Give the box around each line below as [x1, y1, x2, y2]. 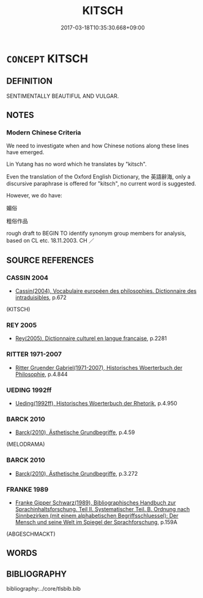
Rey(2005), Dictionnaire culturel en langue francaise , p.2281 [15, 334, 167, 342]
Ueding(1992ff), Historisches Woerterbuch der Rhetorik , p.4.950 [15, 400, 177, 407]
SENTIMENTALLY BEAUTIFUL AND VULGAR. [6, 92, 119, 100]
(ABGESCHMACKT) [6, 530, 56, 537]
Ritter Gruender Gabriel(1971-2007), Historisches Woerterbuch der [15, 364, 183, 371]
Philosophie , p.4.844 [15, 371, 68, 378]
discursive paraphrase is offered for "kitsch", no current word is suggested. [6, 180, 197, 187]
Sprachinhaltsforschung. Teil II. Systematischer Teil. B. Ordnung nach [15, 505, 190, 512]
